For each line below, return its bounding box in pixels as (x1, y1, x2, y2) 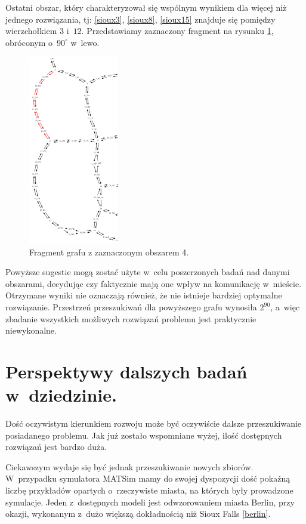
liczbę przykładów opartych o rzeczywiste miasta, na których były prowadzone (5, 484, 293, 497)
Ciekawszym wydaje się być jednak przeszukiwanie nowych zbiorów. (5, 460, 254, 473)
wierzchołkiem (5, 24, 57, 37)
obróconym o (5, 36, 52, 48)
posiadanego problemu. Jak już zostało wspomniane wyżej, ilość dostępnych (5, 429, 282, 441)
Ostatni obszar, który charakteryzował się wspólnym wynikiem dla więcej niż (5, 1, 287, 13)
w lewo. (70, 36, 100, 48)
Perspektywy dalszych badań (5, 359, 248, 383)
